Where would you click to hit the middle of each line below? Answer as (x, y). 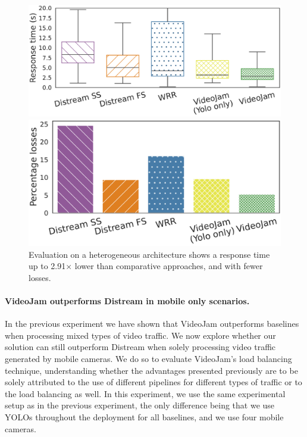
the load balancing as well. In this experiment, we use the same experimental (145, 393)
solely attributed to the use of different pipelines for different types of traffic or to (153, 382)
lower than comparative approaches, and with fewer (169, 266)
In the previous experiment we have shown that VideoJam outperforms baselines (152, 324)
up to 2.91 (47, 266)
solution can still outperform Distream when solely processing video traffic (140, 347)
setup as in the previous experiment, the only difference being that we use (140, 405)
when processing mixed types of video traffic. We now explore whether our (140, 335)
